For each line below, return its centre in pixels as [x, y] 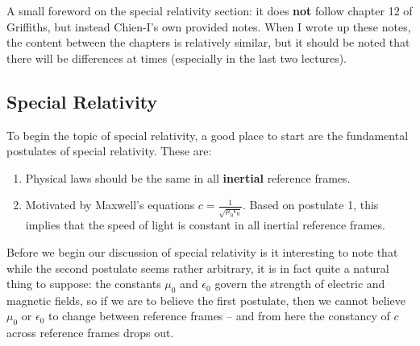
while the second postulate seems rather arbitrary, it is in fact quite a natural [198, 268]
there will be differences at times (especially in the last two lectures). [177, 58]
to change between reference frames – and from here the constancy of [219, 316]
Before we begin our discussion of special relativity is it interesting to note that [202, 251]
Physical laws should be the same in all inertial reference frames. [188, 177]
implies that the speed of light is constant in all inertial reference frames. [205, 225]
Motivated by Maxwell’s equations [110, 205]
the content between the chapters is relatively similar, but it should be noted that [208, 42]
